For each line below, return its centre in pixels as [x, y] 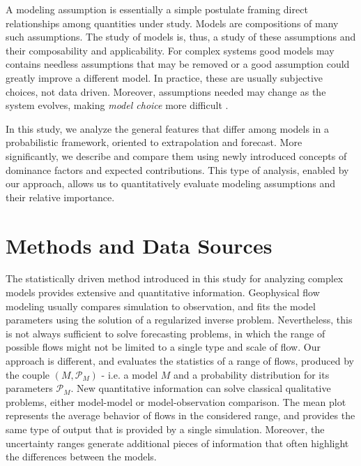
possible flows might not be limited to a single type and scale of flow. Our [163, 347]
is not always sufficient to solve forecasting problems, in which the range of [166, 333]
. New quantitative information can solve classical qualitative [201, 388]
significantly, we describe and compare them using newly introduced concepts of [176, 155]
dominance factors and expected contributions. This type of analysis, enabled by [177, 169]
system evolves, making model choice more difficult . [117, 105]
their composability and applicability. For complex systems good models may [170, 50]
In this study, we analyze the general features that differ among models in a [167, 128]
